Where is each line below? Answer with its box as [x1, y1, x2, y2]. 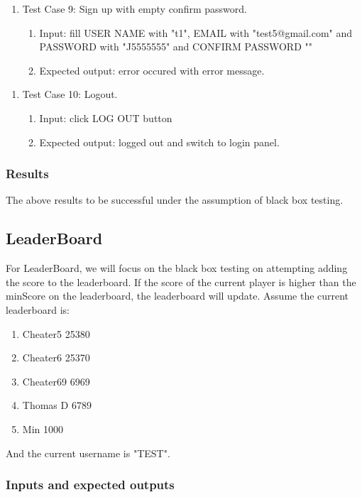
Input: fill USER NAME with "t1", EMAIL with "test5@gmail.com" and [39, 25, 353, 40]
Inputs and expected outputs [6, 476, 175, 493]
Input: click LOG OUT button [39, 110, 172, 125]
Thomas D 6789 [22, 398, 92, 413]
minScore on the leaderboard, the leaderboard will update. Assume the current [6, 288, 349, 303]
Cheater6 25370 [22, 350, 90, 365]
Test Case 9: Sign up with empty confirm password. [22, 1, 247, 16]
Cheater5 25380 [22, 326, 90, 341]
